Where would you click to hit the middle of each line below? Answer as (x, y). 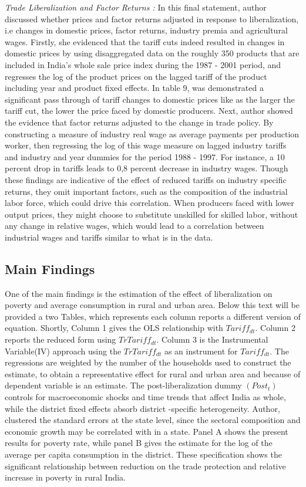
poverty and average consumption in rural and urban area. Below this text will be (152, 305)
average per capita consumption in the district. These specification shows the (143, 454)
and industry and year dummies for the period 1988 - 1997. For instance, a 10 (145, 156)
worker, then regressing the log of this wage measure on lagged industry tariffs (146, 145)
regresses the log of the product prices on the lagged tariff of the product (136, 76)
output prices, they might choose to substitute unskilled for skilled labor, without (152, 214)
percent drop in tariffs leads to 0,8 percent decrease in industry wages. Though (147, 168)
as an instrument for (201, 351)
